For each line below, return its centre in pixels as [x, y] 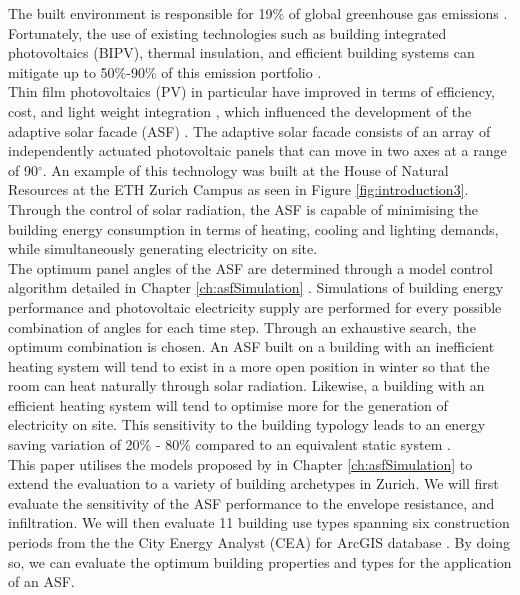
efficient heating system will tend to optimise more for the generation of [228, 404]
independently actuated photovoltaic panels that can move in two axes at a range [257, 150]
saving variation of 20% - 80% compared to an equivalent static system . [229, 444]
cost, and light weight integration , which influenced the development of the [240, 110]
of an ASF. [41, 581]
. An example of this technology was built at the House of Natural [245, 169]
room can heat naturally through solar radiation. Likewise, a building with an [246, 385]
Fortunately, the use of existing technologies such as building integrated [227, 32]
